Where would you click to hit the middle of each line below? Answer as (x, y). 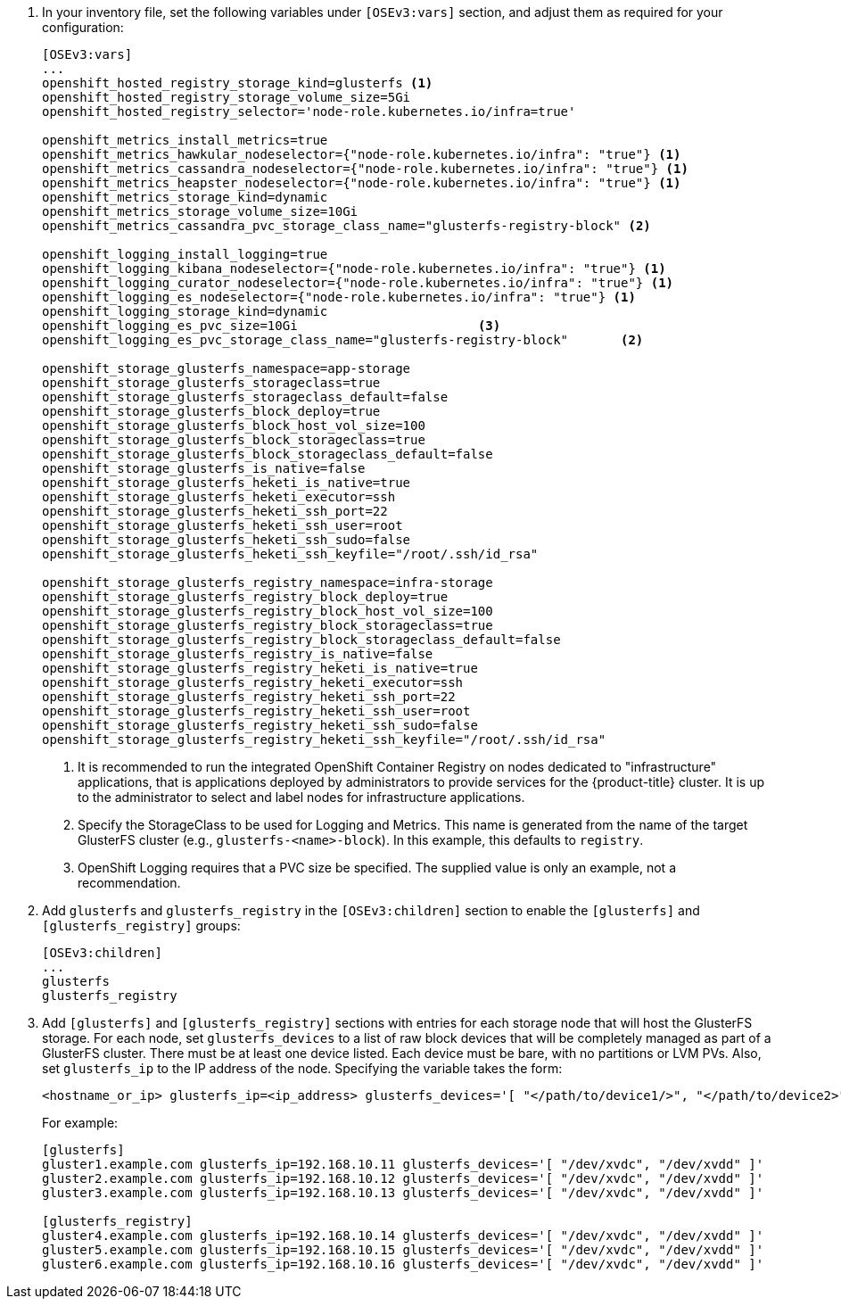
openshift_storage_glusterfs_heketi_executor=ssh (219, 497)
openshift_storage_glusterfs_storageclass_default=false (245, 397)
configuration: (83, 27)
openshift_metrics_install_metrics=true (185, 140)
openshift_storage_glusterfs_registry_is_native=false (238, 654)
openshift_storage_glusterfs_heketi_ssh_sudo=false (227, 540)
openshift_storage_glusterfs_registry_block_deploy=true (245, 597)
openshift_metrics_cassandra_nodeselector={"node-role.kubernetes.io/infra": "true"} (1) (365, 169)
